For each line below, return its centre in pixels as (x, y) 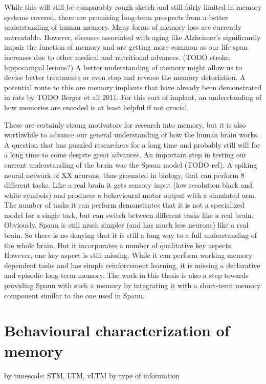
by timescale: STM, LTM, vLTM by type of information (92, 375)
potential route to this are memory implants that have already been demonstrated (133, 87)
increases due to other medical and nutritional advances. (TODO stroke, (117, 57)
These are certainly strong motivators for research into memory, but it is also (125, 124)
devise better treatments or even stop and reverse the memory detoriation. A (125, 77)
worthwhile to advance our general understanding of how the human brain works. (132, 135)
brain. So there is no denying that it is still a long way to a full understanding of (130, 235)
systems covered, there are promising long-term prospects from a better (116, 17)
